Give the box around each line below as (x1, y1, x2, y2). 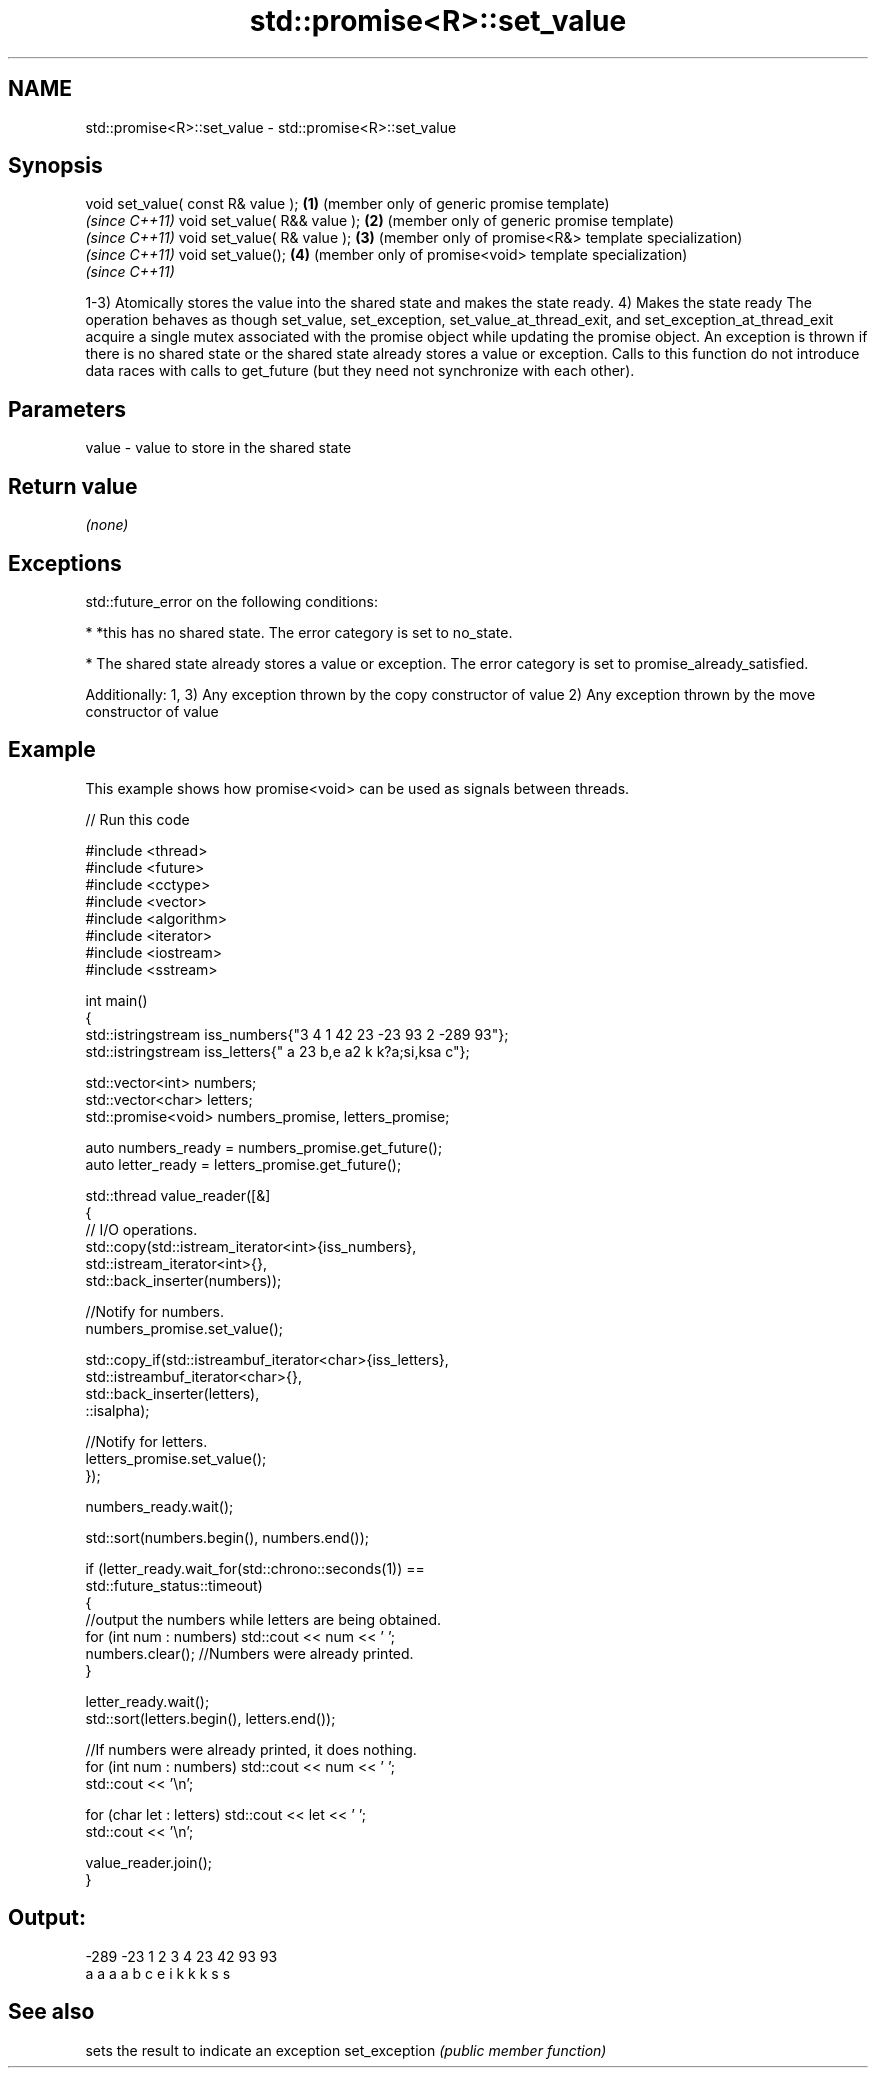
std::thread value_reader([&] (85, 1186, 271, 1204)
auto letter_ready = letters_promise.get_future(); (85, 1155, 402, 1173)
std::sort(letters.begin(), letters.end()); (85, 1709, 336, 1727)
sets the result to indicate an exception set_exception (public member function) (85, 2041, 607, 2059)
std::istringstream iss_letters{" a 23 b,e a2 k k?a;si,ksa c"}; (85, 1042, 470, 1060)
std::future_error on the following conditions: (85, 592, 379, 610)
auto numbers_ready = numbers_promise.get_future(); (85, 1138, 443, 1156)
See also (8, 1999, 95, 2025)
